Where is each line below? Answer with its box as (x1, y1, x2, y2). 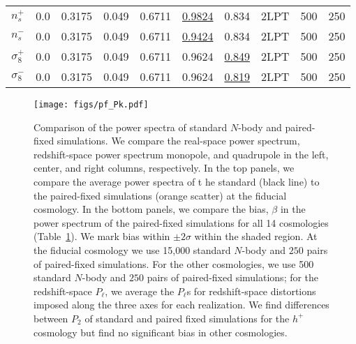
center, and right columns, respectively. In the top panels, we (34, 160, 295, 175)
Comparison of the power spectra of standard (34, 119, 228, 134)
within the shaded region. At (194, 229, 318, 244)
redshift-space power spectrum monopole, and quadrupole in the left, (34, 147, 329, 161)
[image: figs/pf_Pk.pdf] (34, 100, 149, 110)
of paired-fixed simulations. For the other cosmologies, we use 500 (34, 256, 314, 271)
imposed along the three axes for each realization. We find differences (34, 297, 329, 312)
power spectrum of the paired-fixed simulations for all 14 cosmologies (34, 215, 329, 230)
